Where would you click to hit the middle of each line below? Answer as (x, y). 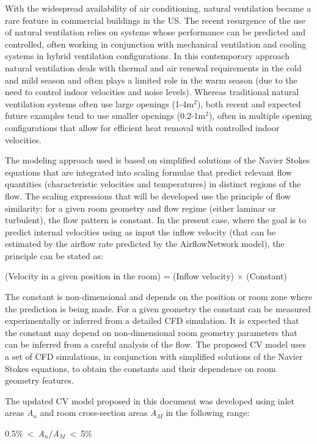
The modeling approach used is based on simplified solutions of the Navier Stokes (158, 160)
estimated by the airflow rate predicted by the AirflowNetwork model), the (145, 244)
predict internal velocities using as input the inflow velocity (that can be (140, 231)
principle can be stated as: (54, 255)
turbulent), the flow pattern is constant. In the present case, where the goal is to (156, 220)
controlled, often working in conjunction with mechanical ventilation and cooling (156, 44)
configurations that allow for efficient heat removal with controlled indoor (142, 127)
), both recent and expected (249, 103)
